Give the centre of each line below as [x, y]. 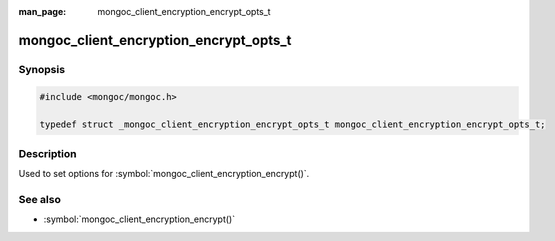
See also [40, 199]
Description [47, 153]
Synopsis [41, 69]
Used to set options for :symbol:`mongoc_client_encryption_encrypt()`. [164, 174]
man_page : [42, 11]
